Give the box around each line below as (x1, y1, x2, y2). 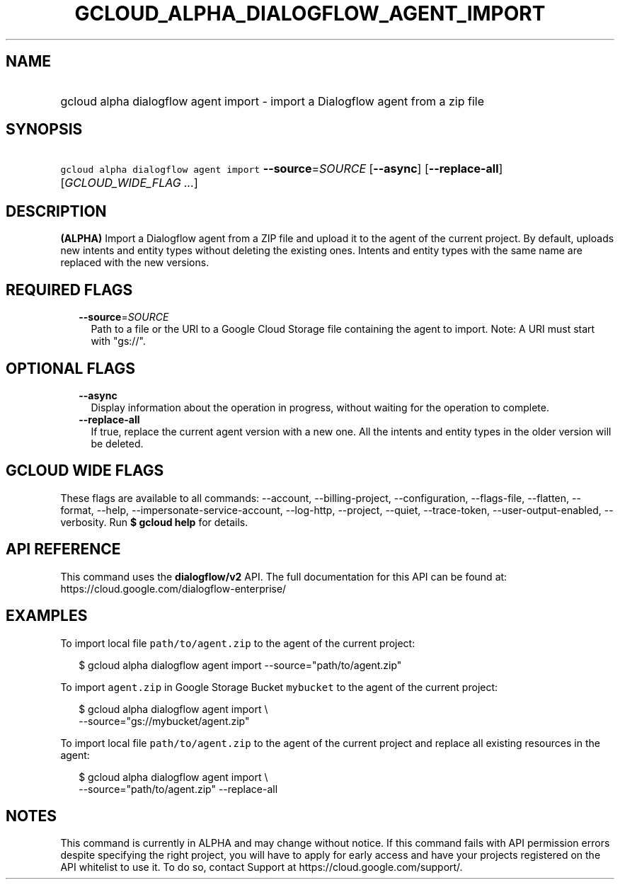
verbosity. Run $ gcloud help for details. (60, 515, 248, 528)
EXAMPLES (6, 607, 88, 625)
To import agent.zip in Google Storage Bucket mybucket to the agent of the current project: (60, 680, 498, 693)
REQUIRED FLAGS (6, 280, 133, 299)
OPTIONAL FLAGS (6, 359, 135, 377)
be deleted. (91, 437, 144, 450)
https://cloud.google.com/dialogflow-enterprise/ (60, 582, 287, 595)
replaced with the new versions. (60, 256, 209, 269)
